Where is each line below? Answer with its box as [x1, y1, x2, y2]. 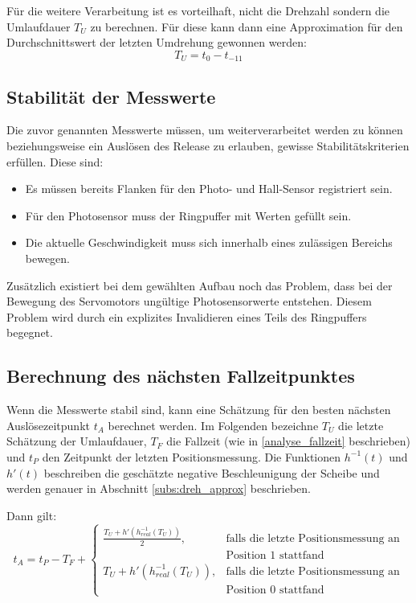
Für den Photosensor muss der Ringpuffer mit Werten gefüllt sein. [25, 207, 352, 224]
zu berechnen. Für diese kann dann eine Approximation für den [90, 18, 403, 35]
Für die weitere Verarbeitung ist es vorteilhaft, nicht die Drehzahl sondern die [6, 2, 390, 18]
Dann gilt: [6, 507, 57, 523]
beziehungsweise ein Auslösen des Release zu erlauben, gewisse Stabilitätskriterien [6, 137, 410, 154]
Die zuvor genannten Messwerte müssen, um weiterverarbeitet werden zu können [6, 121, 403, 138]
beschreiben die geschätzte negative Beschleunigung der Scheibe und [43, 464, 380, 481]
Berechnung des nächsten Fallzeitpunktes [6, 363, 355, 388]
